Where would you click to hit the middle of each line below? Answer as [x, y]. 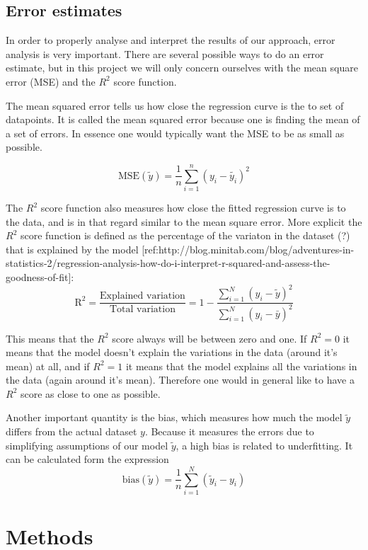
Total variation [142, 310]
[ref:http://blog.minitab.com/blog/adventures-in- [248, 249]
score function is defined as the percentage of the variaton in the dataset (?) [185, 235]
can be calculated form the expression [87, 459]
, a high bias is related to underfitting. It [264, 445]
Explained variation [143, 296]
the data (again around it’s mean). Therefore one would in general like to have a [180, 380]
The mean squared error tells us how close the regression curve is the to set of [175, 105]
